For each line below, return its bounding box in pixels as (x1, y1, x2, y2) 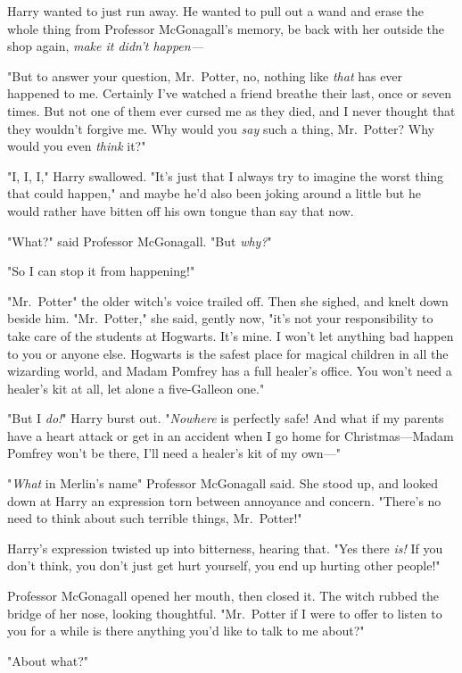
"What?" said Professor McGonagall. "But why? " (7, 231, 272, 250)
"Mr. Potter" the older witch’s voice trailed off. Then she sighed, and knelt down (7, 291, 449, 310)
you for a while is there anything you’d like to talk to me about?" (7, 621, 365, 640)
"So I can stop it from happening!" (7, 262, 195, 280)
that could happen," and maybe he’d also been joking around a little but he (7, 184, 421, 203)
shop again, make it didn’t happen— (7, 37, 203, 55)
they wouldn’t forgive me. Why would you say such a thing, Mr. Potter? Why (7, 119, 435, 137)
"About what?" (7, 651, 88, 669)
